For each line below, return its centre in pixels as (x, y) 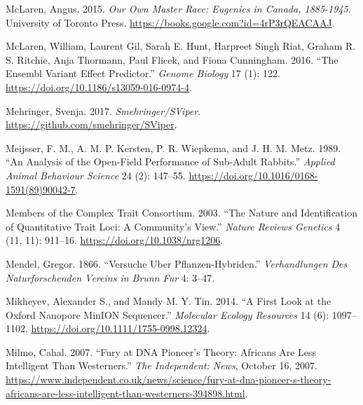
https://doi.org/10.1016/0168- (253, 175)
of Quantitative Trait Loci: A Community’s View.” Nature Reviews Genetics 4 (173, 226)
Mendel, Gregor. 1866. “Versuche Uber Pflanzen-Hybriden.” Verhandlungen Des (177, 263)
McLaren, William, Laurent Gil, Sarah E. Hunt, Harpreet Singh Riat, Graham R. (181, 46)
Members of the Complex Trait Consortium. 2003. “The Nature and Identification (181, 213)
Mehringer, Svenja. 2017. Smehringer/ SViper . (103, 110)
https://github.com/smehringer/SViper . (91, 124)
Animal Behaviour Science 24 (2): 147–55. (96, 175)
